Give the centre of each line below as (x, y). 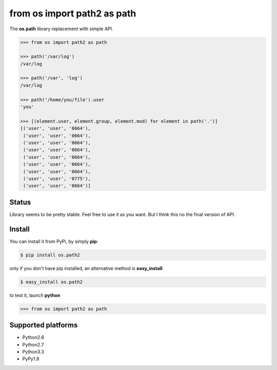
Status (20, 202)
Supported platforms (44, 325)
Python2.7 (33, 344)
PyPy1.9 (31, 359)
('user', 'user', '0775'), (57, 179)
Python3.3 (33, 352)
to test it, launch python (35, 295)
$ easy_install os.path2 (52, 282)
